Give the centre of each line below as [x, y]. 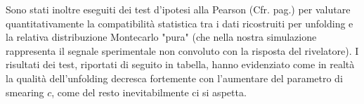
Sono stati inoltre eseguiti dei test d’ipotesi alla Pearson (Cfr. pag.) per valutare [178, 9]
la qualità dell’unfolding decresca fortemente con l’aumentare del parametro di [174, 78]
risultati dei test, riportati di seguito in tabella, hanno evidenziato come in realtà [180, 64]
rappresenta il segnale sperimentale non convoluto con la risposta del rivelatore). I [182, 50]
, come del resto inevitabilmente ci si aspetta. [149, 92]
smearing [25, 92]
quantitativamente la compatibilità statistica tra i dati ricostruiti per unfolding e [180, 23]
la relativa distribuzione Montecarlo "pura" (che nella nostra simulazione [161, 37]
